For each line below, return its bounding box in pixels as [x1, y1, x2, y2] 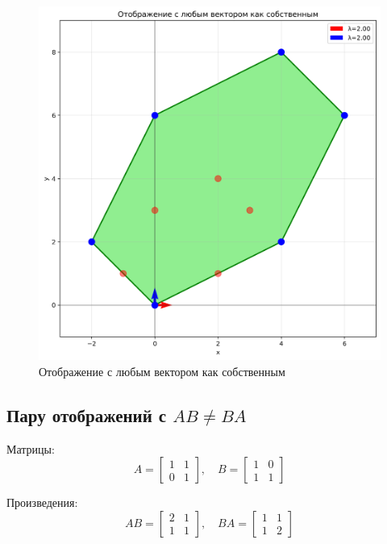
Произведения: [6, 494, 78, 511]
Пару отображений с [6, 402, 167, 427]
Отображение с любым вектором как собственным [39, 362, 285, 379]
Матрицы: [6, 440, 55, 457]
